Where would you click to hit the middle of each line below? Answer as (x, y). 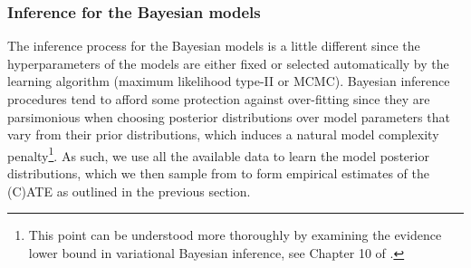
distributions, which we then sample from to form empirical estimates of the (219, 173)
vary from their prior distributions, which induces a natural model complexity (223, 134)
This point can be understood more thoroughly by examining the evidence (235, 235)
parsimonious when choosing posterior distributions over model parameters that (229, 116)
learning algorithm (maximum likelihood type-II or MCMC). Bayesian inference (229, 81)
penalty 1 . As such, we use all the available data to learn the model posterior (218, 154)
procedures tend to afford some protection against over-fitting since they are (219, 99)
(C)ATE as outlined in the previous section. (129, 191)
